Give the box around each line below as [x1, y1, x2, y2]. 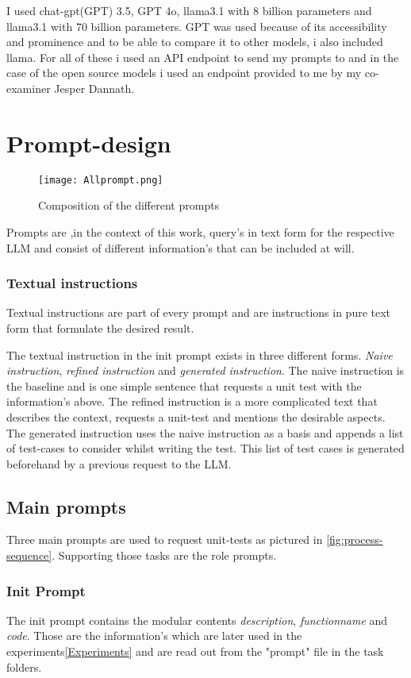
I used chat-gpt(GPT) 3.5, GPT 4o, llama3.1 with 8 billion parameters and [6, 2, 372, 18]
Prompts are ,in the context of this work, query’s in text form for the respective [6, 223, 394, 240]
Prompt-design [6, 126, 171, 159]
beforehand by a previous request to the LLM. [6, 455, 232, 472]
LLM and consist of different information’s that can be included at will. [6, 239, 355, 256]
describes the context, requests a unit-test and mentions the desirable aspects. [6, 408, 386, 425]
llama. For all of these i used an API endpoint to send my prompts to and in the [6, 48, 399, 65]
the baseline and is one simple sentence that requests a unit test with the [6, 377, 362, 394]
